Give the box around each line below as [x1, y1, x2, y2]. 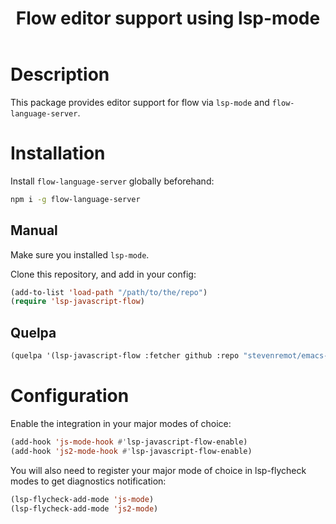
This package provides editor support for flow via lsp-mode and [10, 96, 270, 108]
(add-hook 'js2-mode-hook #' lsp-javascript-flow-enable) [10, 446, 253, 456]
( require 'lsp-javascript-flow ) [10, 297, 145, 307]
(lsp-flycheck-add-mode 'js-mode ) [10, 494, 155, 504]
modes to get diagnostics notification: [10, 475, 167, 487]
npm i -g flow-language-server [10, 194, 141, 204]
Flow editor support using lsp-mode [15, 7, 321, 30]
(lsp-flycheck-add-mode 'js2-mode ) [10, 503, 159, 514]
